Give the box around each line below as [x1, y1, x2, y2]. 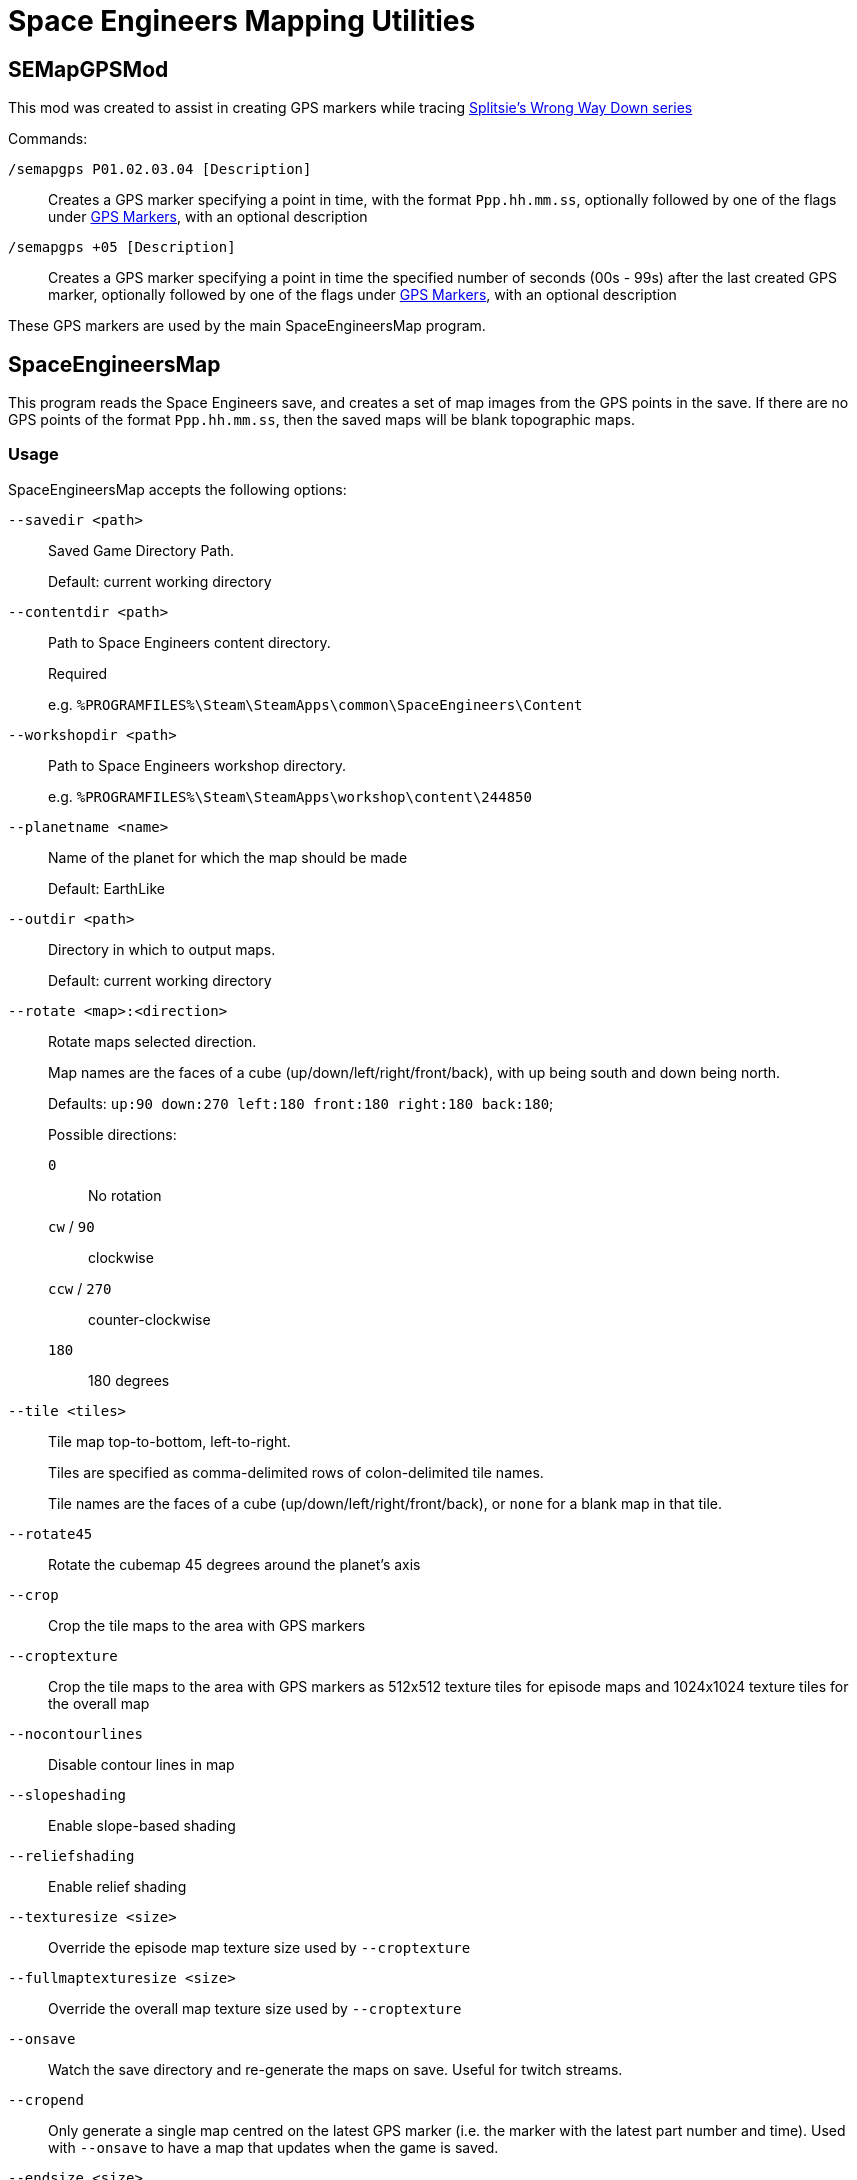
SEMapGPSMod [8, 56, 169, 82]
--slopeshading [8, 1786, 127, 1803]
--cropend [8, 2091, 84, 2108]
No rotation [88, 1186, 162, 1204]
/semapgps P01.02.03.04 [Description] [8, 161, 312, 178]
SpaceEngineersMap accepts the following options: [8, 480, 347, 498]
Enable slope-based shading [48, 1816, 236, 1834]
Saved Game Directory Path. [48, 541, 235, 559]
